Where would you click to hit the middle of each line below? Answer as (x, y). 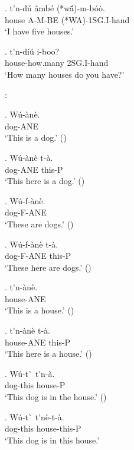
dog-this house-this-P (43, 428)
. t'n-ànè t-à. (27, 330)
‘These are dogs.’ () (39, 224)
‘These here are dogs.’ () (48, 267)
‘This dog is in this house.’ (52, 440)
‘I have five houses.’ (40, 31)
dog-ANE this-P (34, 169)
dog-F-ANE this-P (38, 256)
